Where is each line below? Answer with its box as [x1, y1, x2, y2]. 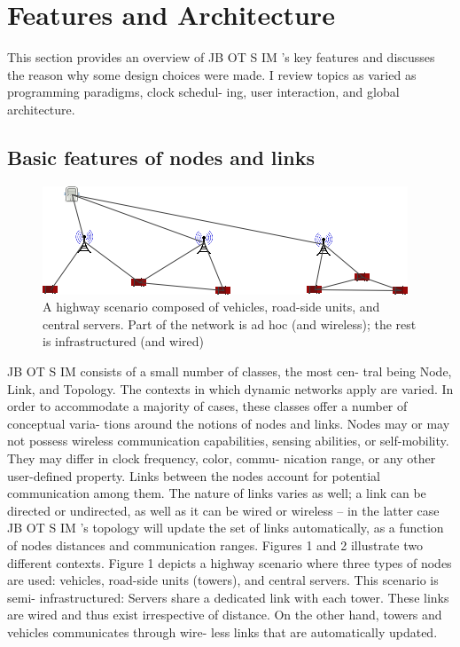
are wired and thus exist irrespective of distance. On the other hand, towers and [7, 605, 442, 624]
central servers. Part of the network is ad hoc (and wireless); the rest [43, 314, 417, 333]
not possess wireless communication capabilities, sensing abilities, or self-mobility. [7, 431, 449, 450]
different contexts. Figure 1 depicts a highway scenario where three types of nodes [7, 553, 452, 572]
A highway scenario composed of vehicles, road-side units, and [43, 297, 380, 316]
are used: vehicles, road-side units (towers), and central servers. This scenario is [7, 571, 439, 589]
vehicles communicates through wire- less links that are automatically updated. [7, 622, 438, 641]
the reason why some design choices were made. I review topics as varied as [7, 65, 417, 83]
